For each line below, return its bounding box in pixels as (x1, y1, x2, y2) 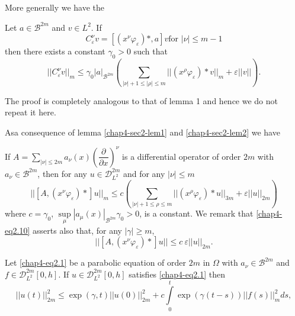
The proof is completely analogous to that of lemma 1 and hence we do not (5, 94, 278, 107)
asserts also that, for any (33, 224, 122, 236)
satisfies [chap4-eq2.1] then (129, 267, 226, 280)
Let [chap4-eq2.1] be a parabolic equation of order (5, 256, 187, 269)
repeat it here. (5, 106, 56, 118)
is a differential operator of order (122, 150, 241, 162)
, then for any (37, 167, 87, 179)
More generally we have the (5, 1, 105, 13)
